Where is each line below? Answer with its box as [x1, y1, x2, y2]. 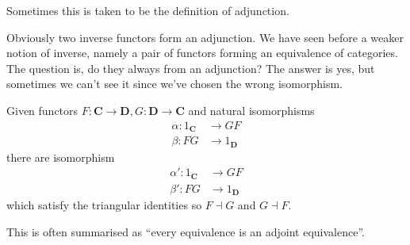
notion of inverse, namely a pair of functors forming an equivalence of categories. [6, 44, 398, 61]
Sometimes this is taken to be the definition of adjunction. [6, 2, 289, 18]
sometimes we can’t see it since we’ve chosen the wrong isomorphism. [6, 75, 343, 92]
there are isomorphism [6, 148, 115, 165]
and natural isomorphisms [188, 101, 315, 118]
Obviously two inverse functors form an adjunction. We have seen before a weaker [6, 29, 404, 45]
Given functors [6, 101, 79, 118]
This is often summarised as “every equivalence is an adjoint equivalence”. [6, 223, 365, 239]
